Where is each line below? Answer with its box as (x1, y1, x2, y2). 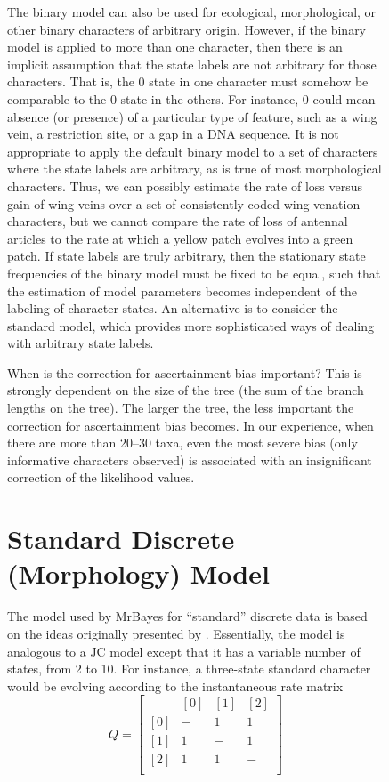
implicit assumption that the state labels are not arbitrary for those (7, 54, 377, 73)
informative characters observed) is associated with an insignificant (7, 450, 372, 469)
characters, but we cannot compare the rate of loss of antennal (7, 212, 348, 230)
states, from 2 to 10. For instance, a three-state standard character (7, 659, 371, 678)
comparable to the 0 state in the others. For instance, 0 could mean (7, 89, 376, 108)
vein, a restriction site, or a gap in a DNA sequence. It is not (7, 125, 339, 143)
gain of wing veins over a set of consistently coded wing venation (7, 194, 361, 213)
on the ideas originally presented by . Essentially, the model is (7, 624, 345, 642)
